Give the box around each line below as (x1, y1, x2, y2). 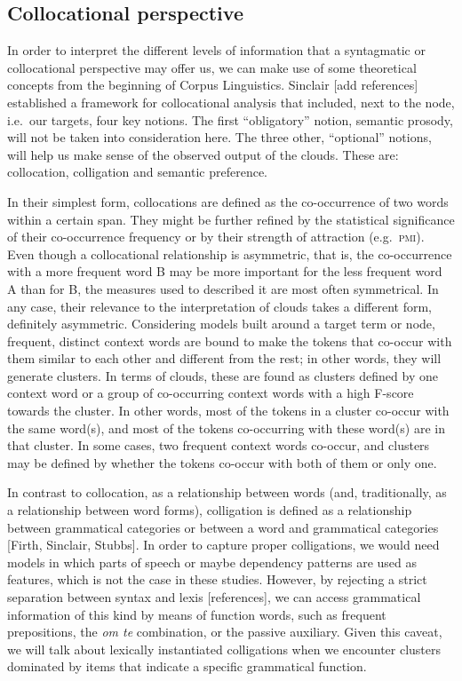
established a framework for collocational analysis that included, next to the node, (7, 92, 455, 111)
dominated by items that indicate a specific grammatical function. (7, 657, 367, 676)
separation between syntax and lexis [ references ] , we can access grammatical (7, 588, 421, 606)
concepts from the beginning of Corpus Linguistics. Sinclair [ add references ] (7, 75, 418, 94)
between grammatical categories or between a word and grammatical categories (7, 518, 439, 536)
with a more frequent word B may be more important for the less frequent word (7, 262, 442, 281)
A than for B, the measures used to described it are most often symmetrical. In (7, 279, 439, 297)
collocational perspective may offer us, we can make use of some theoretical (7, 58, 417, 76)
